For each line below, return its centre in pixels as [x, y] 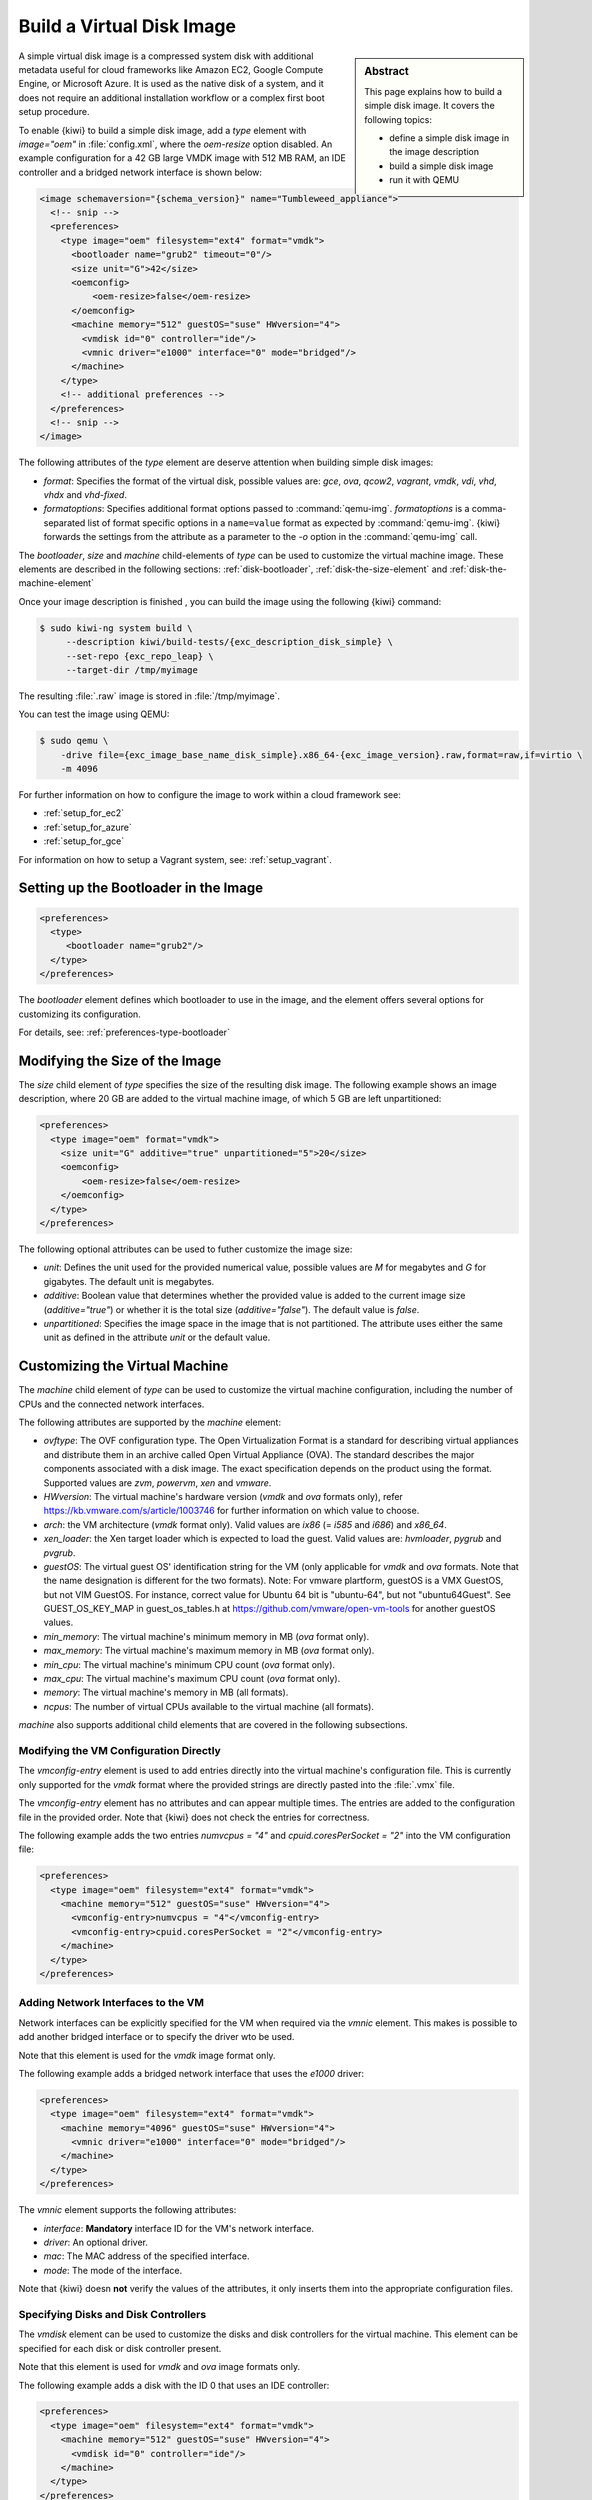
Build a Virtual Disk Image [127, 26]
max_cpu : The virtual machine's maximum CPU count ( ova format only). [192, 1679]
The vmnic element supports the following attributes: [127, 2210]
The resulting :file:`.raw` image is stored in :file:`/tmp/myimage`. [149, 696]
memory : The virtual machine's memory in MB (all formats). [166, 1692]
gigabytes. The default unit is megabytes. [129, 1281]
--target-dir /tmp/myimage [132, 669]
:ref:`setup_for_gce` [84, 841]
